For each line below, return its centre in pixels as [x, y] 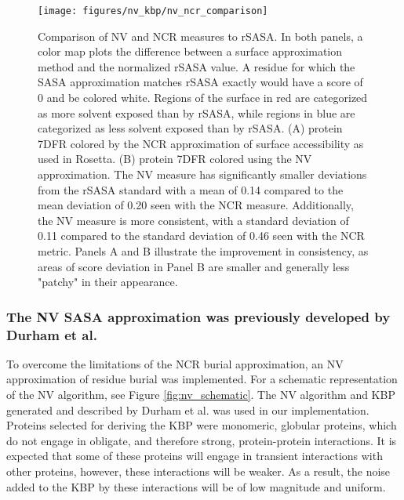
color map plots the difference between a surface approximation [190, 51]
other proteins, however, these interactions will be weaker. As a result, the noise [198, 471]
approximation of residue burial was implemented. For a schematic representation [202, 379]
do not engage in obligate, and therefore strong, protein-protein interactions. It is [202, 440]
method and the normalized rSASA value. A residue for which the [197, 66]
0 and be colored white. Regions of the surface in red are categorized [203, 98]
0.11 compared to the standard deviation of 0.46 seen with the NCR [201, 236]
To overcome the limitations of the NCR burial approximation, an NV [175, 363]
